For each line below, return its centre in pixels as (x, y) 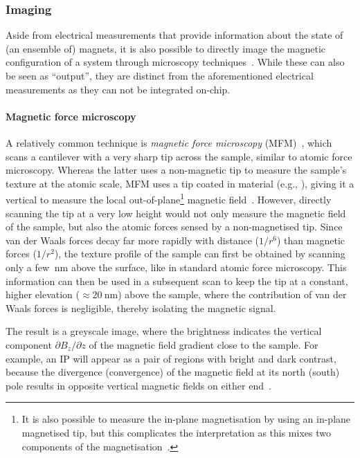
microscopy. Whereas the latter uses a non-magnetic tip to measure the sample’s (176, 170)
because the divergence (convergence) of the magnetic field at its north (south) (173, 372)
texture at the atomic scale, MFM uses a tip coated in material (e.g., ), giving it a (180, 183)
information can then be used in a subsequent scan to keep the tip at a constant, (177, 281)
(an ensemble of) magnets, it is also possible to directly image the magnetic (166, 48)
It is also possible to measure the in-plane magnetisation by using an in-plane (186, 419)
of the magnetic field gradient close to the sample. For (204, 344)
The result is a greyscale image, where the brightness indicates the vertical (164, 331)
